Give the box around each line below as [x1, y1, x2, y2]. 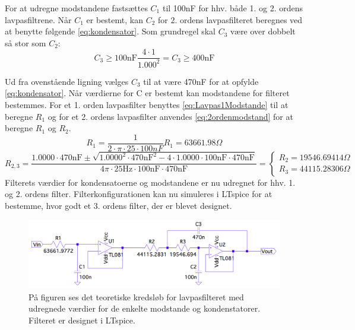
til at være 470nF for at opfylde [143, 75, 259, 87]
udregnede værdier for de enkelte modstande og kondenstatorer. [28, 302, 261, 315]
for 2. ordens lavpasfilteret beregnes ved [158, 13, 303, 26]
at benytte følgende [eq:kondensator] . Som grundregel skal [5, 25, 215, 37]
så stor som [5, 36, 46, 49]
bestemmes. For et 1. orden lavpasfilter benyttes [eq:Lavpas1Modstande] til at [5, 98, 289, 110]
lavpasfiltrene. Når [5, 13, 72, 26]
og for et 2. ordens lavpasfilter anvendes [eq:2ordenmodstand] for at [47, 110, 293, 122]
